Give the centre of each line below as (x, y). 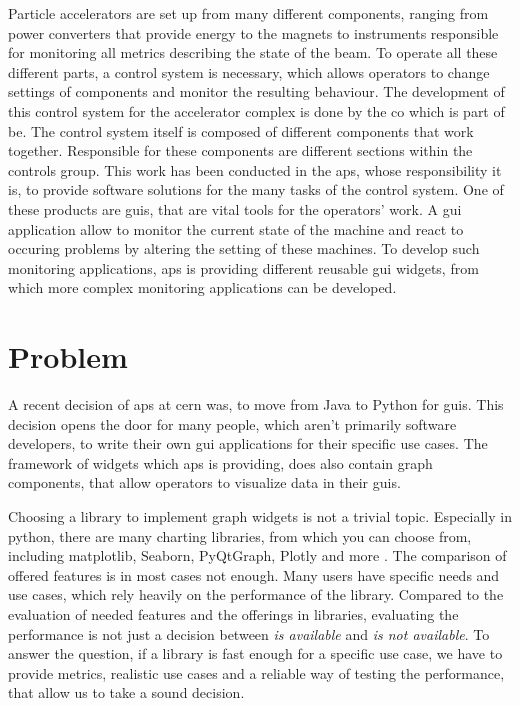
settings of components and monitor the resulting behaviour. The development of (256, 91)
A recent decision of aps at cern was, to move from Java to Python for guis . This (256, 404)
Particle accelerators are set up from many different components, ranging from (248, 13)
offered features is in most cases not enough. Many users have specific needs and (254, 574)
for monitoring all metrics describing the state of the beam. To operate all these (253, 52)
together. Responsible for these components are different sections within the (240, 150)
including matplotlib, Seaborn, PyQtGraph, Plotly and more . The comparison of (257, 555)
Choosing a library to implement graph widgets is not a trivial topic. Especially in (260, 516)
